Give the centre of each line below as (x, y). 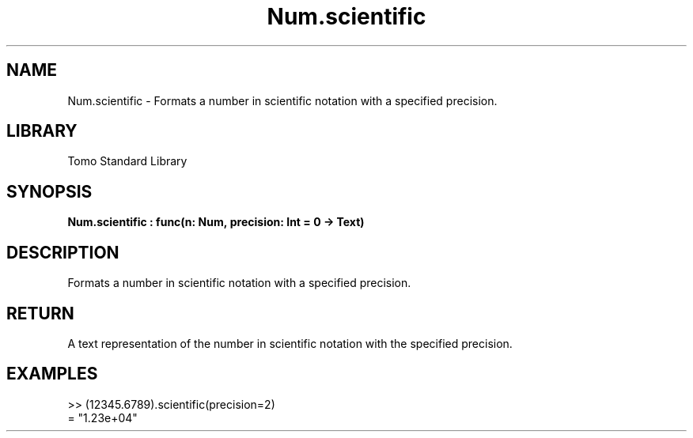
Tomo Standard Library (127, 161)
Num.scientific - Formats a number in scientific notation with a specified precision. (282, 100)
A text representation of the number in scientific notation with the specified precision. (290, 343)
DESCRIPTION (63, 252)
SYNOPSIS (49, 191)
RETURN (40, 313)
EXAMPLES (52, 374)
